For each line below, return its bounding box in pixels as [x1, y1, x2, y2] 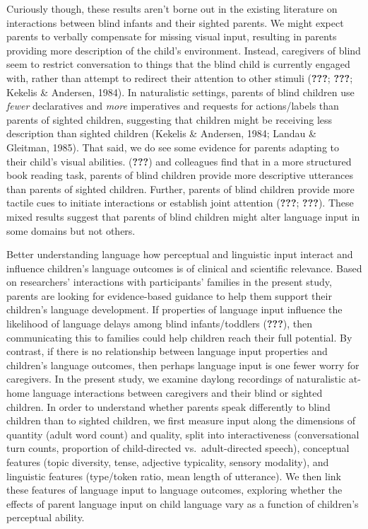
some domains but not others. [6, 223, 136, 238]
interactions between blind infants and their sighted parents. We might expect [6, 15, 344, 30]
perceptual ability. [6, 510, 85, 525]
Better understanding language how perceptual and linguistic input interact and [6, 247, 353, 262]
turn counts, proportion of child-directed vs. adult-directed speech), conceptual [6, 441, 350, 455]
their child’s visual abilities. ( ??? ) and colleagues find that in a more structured [6, 153, 352, 168]
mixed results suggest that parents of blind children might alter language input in [6, 209, 360, 223]
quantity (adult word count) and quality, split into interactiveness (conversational [6, 426, 360, 441]
